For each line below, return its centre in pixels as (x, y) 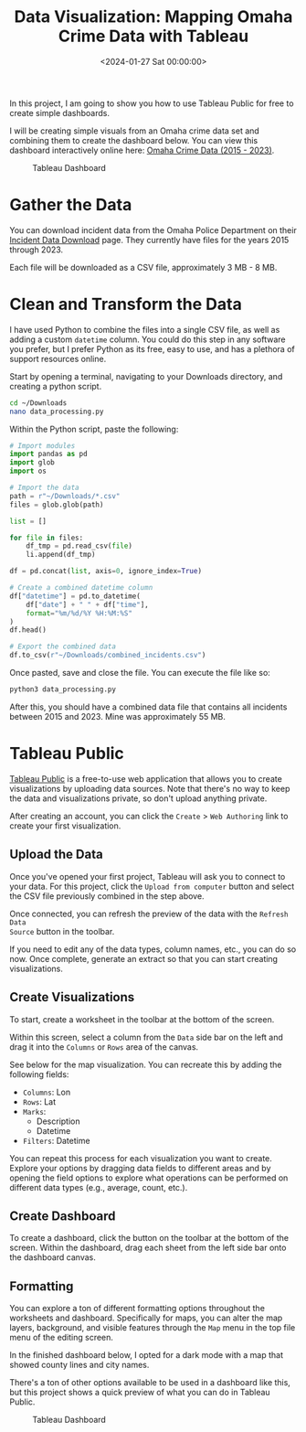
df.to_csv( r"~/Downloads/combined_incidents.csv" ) (108, 656)
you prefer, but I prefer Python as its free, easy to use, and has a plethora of (152, 348)
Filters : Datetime (56, 1140)
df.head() (28, 630)
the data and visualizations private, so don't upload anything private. (138, 798)
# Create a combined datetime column (81, 588)
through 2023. (37, 250)
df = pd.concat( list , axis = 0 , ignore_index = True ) (106, 572)
